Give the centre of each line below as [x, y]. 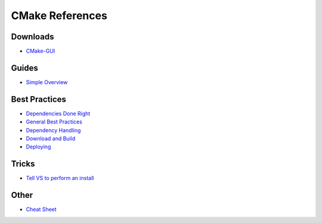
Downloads [32, 37]
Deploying [38, 147]
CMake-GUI [41, 51]
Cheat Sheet [41, 209]
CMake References [59, 16]
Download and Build [51, 139]
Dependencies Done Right [58, 113]
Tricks [23, 164]
